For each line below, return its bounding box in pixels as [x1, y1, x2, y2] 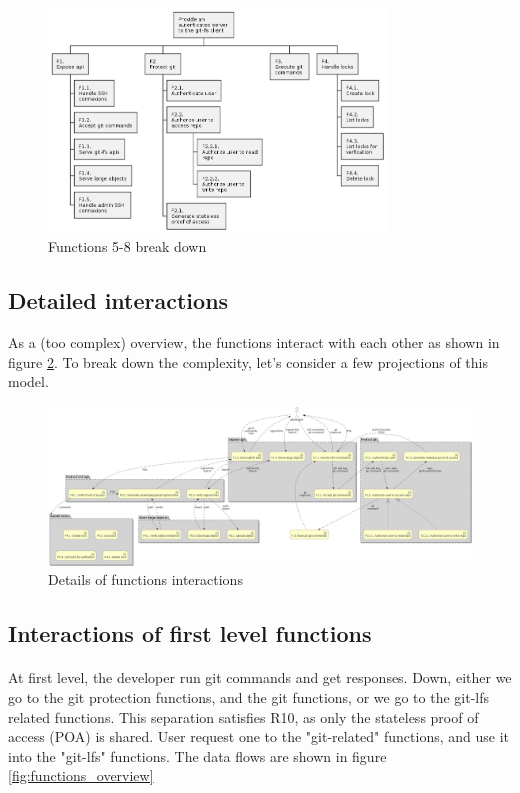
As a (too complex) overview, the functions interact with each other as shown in [8, 332, 500, 353]
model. [8, 371, 49, 392]
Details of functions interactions [48, 569, 243, 590]
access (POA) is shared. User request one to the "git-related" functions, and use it [8, 726, 510, 747]
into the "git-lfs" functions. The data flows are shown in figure [8, 745, 387, 766]
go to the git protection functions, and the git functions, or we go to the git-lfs [8, 686, 489, 707]
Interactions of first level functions [8, 618, 372, 649]
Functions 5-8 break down [48, 236, 207, 257]
